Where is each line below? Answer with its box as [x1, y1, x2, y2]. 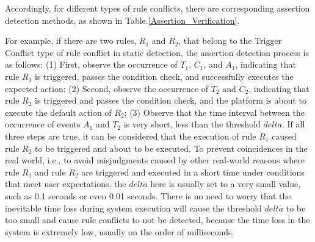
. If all [281, 118, 305, 130]
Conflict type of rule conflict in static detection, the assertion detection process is [5, 46, 309, 59]
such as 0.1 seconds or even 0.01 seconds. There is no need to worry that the [5, 189, 291, 202]
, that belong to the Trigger [178, 34, 282, 47]
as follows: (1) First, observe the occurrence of [5, 58, 178, 71]
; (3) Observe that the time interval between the [124, 105, 305, 118]
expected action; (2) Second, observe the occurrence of [5, 82, 209, 94]
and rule [35, 165, 66, 178]
